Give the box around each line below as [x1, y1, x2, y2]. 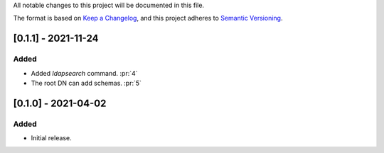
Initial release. [31, 134, 72, 142]
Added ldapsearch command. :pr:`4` [31, 69, 138, 77]
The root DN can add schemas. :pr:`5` [31, 79, 142, 87]
